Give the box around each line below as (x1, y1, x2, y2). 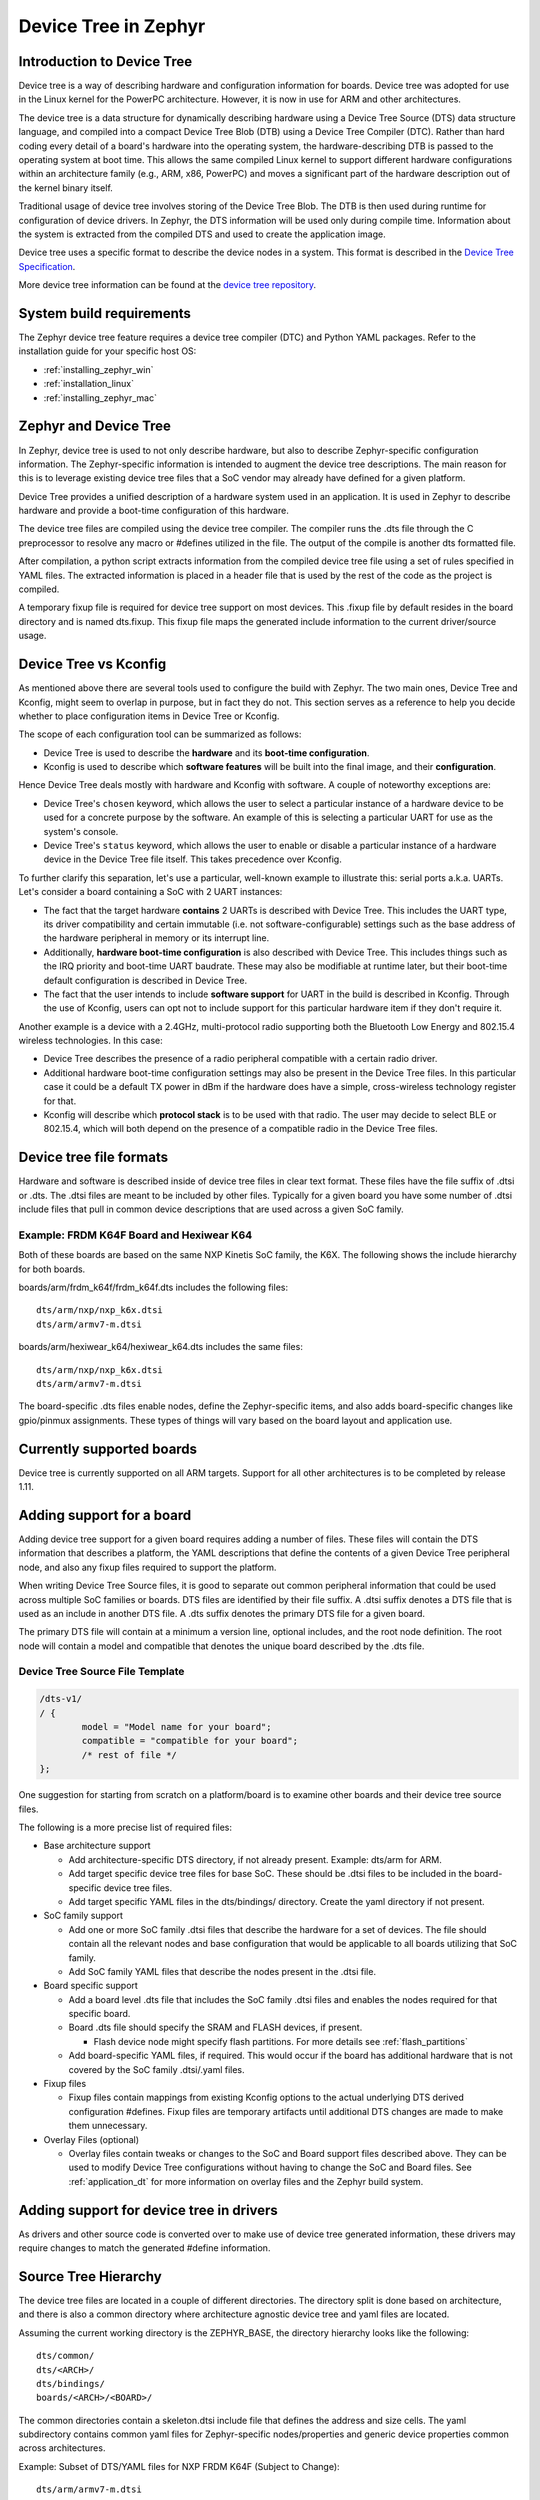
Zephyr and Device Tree (18, 418, 172, 435)
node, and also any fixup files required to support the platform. (18, 1561, 277, 1573)
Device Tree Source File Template (18, 1665, 185, 1679)
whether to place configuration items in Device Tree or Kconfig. (18, 710, 280, 722)
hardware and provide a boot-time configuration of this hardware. (18, 505, 289, 517)
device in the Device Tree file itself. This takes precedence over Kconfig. (43, 853, 342, 865)
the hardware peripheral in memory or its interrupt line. (43, 932, 270, 944)
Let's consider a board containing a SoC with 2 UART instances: (18, 886, 283, 898)
